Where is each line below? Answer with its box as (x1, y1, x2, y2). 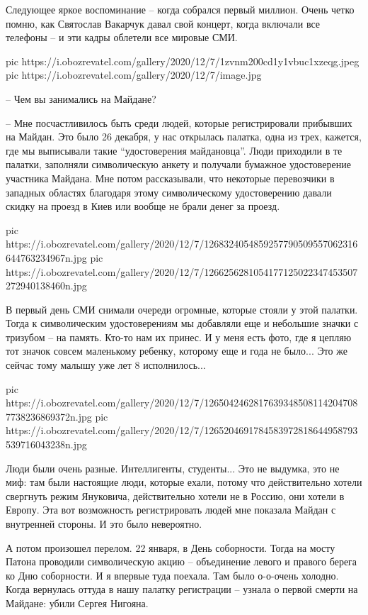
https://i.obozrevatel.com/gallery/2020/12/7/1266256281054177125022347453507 (6, 264, 358, 279)
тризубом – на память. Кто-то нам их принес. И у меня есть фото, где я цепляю (6, 329, 352, 344)
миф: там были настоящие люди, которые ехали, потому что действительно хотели (6, 475, 362, 489)
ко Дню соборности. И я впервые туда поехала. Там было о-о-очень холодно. (6, 567, 339, 582)
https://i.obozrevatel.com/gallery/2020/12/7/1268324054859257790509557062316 (6, 236, 358, 251)
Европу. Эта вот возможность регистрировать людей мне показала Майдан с (6, 502, 336, 517)
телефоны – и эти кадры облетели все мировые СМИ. (6, 30, 238, 45)
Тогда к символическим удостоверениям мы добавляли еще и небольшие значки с (6, 316, 359, 331)
